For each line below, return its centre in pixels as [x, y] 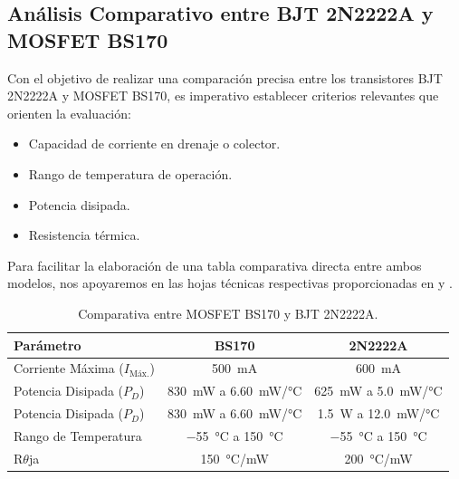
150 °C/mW [234, 458]
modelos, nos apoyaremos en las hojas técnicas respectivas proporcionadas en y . [230, 283]
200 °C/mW [378, 458]
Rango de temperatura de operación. [130, 173]
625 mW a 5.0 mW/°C [378, 391]
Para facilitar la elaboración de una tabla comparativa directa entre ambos [215, 265]
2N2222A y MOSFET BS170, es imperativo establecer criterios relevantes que [223, 96]
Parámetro [48, 345]
